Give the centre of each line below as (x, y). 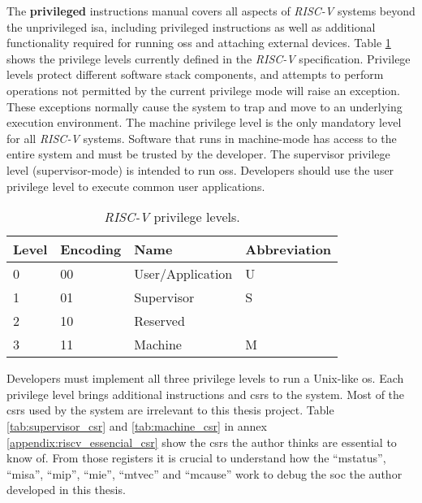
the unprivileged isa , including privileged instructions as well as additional (191, 26)
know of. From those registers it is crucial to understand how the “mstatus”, (196, 458)
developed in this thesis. (66, 490)
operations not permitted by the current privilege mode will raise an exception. (203, 90)
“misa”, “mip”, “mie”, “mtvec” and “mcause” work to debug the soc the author (205, 473)
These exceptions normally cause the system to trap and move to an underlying (205, 106)
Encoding (91, 249)
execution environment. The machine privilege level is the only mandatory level (204, 122)
